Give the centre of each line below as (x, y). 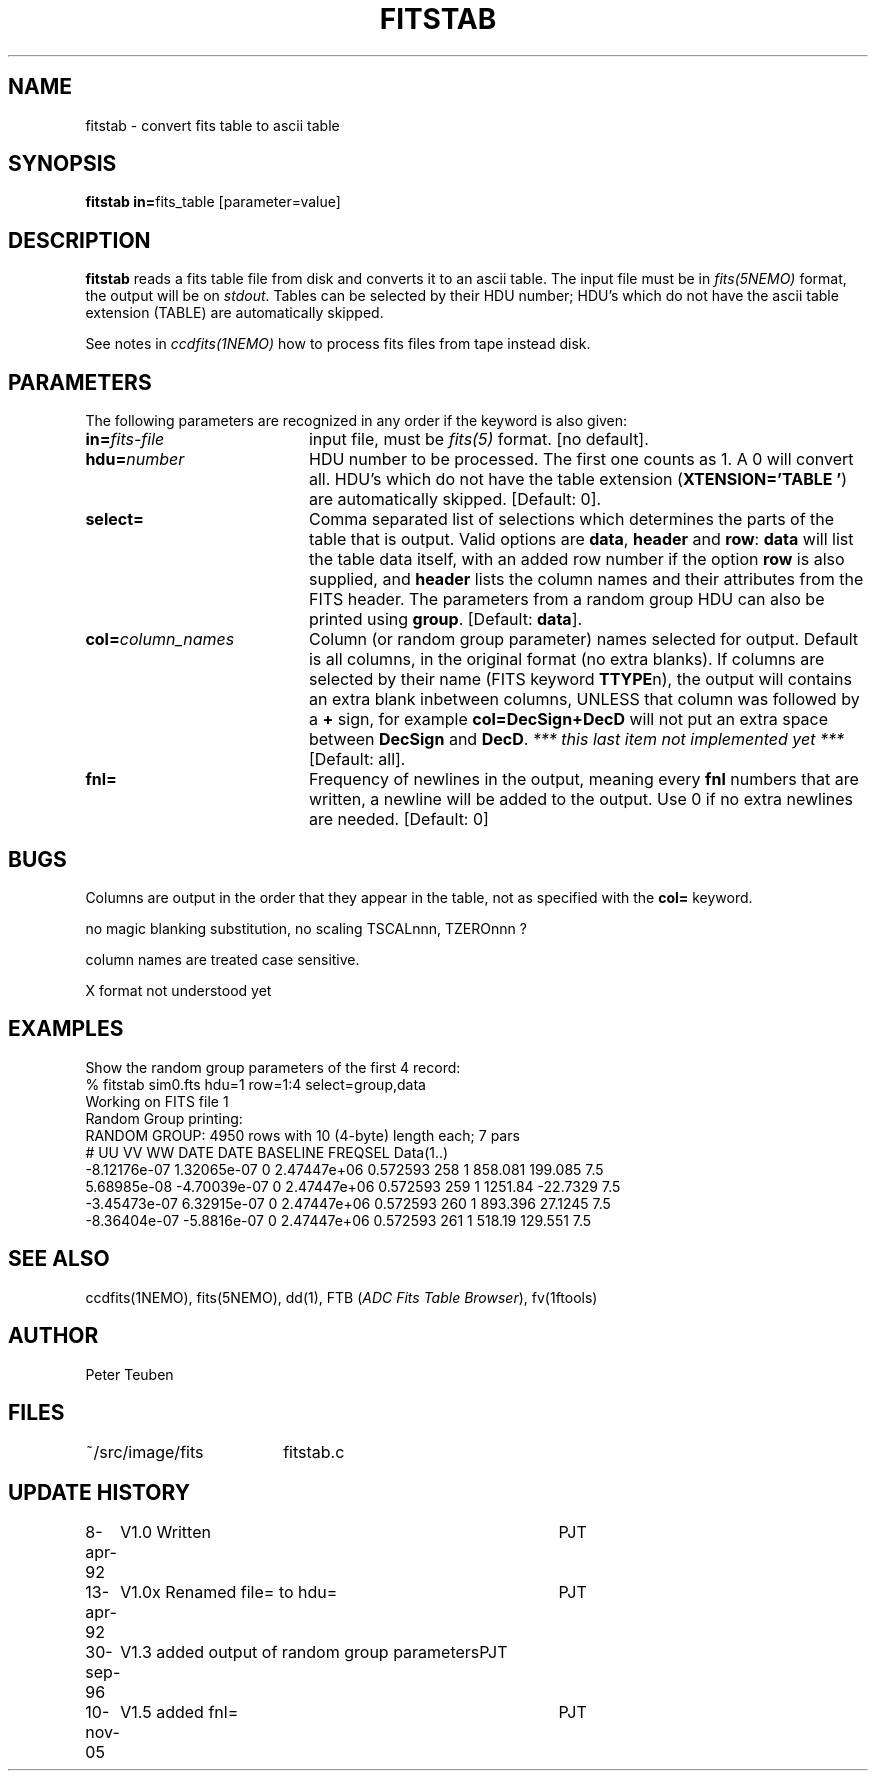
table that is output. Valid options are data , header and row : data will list (581, 539)
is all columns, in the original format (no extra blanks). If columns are (566, 659)
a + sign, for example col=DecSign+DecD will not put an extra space (568, 719)
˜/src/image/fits (144, 1452)
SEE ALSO (59, 1259)
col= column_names (160, 639)
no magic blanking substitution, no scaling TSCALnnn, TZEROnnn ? (306, 928)
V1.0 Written (165, 1532)
